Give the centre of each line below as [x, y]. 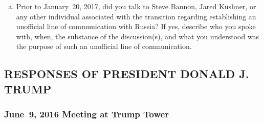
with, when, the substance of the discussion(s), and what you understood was [138, 36]
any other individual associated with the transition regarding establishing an [136, 16]
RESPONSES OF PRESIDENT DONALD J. [127, 74]
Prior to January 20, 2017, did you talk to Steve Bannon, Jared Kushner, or [136, 6]
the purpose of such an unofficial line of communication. [104, 46]
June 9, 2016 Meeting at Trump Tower [86, 114]
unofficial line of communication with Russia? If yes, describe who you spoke [136, 26]
